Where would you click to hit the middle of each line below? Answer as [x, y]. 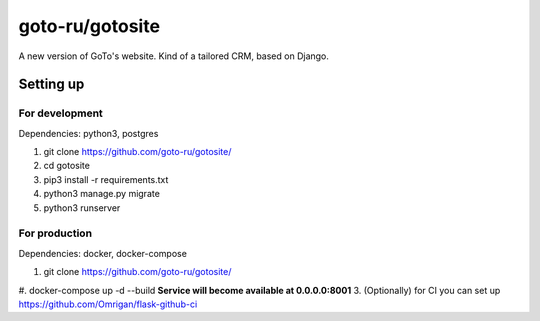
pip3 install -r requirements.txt [106, 179]
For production [55, 233]
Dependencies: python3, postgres [88, 133]
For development [61, 113]
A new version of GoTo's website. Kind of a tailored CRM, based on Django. [174, 56]
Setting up [51, 84]
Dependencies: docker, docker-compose [102, 253]
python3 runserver [82, 207]
